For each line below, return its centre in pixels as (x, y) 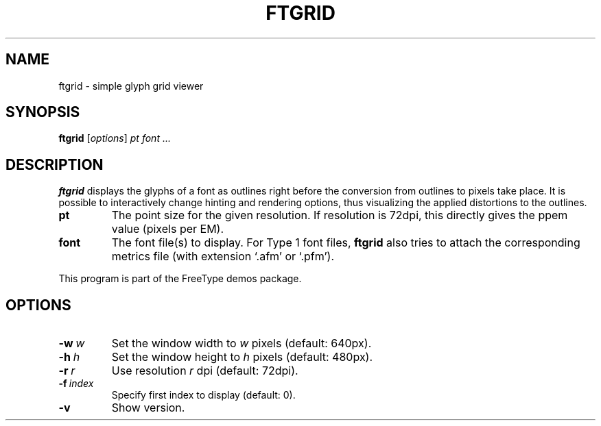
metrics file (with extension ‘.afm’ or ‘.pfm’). (223, 256)
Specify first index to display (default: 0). (203, 395)
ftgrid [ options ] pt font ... (115, 138)
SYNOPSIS (43, 112)
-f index (76, 384)
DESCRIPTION (55, 164)
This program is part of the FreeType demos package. (180, 279)
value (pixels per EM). (168, 229)
